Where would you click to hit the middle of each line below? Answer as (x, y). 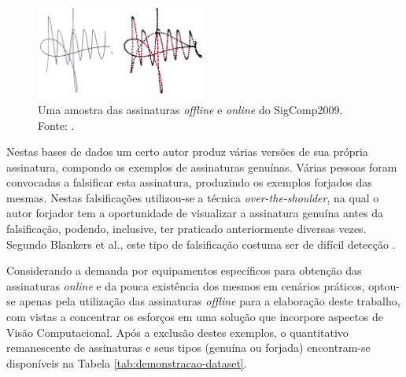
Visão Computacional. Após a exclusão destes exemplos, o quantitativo (177, 332)
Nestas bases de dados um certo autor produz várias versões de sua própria (187, 152)
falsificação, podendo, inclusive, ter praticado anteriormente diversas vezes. (186, 229)
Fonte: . (56, 125)
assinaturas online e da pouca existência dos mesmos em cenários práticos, (186, 285)
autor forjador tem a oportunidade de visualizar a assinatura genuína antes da (195, 213)
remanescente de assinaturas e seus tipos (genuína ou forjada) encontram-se (188, 347)
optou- (384, 285)
